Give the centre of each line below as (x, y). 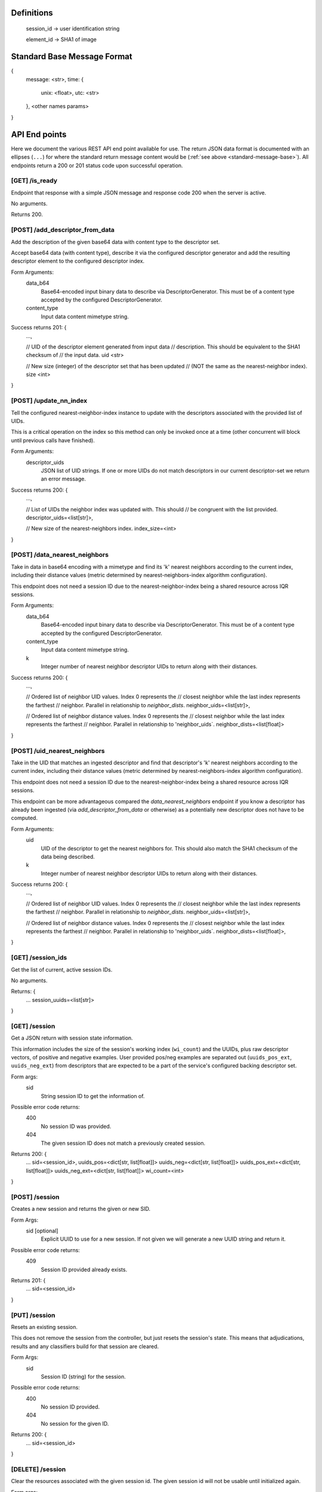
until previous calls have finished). (53, 440)
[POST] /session (35, 1197)
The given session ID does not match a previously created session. (123, 1143)
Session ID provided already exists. (84, 1269)
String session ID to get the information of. (93, 1096)
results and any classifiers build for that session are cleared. (85, 1346)
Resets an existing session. (44, 1327)
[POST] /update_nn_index (49, 401)
